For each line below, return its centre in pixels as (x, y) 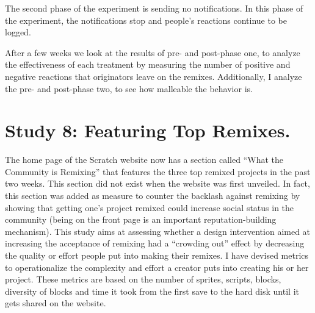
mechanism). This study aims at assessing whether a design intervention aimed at (158, 231)
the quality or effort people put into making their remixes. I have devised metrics (157, 255)
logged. (18, 32)
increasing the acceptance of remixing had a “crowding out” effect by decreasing (155, 243)
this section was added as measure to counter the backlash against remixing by (153, 196)
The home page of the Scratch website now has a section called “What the (144, 160)
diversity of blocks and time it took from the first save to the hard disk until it (152, 291)
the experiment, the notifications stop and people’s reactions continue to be (146, 20)
